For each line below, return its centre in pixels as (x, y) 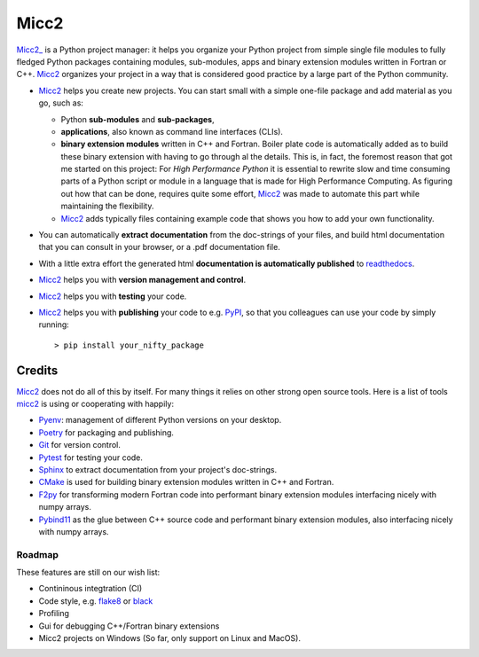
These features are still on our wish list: (88, 573)
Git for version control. (80, 445)
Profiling (54, 614)
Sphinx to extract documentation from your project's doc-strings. (158, 469)
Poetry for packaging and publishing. (106, 432)
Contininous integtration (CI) (90, 589)
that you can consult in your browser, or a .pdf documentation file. (160, 247)
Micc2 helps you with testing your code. (113, 296)
